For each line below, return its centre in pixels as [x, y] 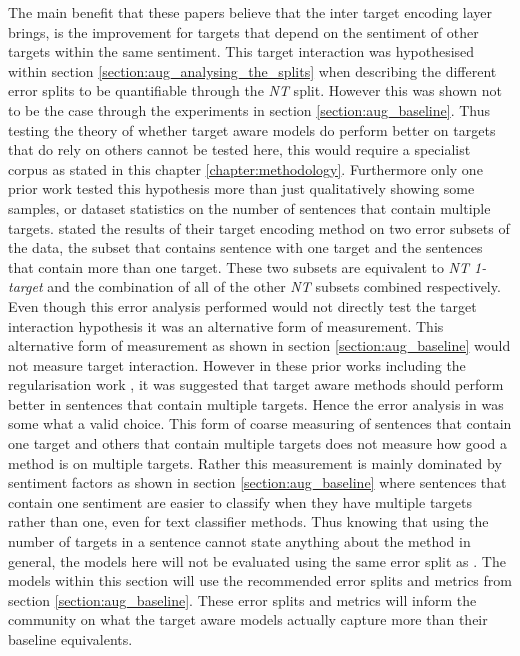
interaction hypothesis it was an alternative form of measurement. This [226, 325]
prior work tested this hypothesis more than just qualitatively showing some [241, 188]
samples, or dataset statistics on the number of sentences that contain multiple [249, 207]
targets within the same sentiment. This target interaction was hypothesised [241, 51]
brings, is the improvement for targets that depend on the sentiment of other [243, 31]
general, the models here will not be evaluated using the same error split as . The [257, 560]
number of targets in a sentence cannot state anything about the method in [239, 541]
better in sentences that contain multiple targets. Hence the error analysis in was [256, 403]
